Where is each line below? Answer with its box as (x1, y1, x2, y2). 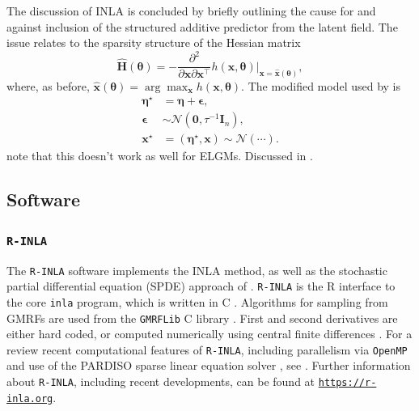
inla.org (6, 392, 53, 405)
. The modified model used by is (241, 77, 401, 94)
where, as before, (6, 77, 90, 94)
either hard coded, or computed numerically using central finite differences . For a (6, 325, 413, 342)
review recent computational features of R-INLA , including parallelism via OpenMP (6, 341, 408, 358)
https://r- (318, 377, 377, 388)
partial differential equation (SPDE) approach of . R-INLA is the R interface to (6, 278, 396, 294)
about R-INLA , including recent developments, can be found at (6, 373, 315, 389)
